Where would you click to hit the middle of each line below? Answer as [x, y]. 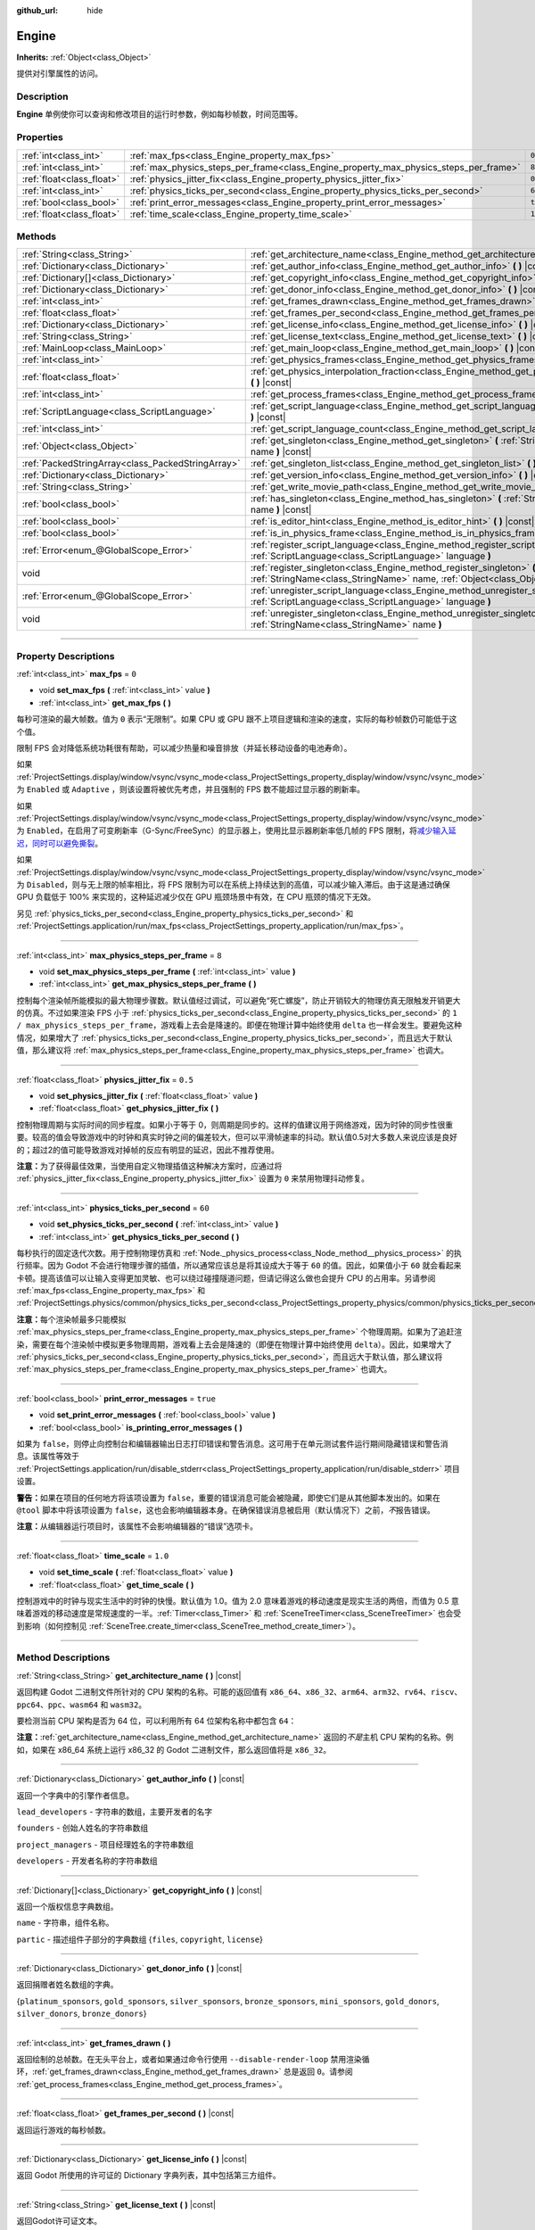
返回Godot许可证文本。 [59, 2221]
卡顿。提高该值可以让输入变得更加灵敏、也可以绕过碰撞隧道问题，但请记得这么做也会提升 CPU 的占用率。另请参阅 [226, 1278]
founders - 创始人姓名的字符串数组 [82, 1828]
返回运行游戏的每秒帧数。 [63, 2130]
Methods [37, 236]
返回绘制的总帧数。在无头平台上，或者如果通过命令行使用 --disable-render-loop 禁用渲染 [189, 2060]
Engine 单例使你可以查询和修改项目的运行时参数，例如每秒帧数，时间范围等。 [160, 114]
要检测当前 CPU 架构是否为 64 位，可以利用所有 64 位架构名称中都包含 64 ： [156, 1721]
